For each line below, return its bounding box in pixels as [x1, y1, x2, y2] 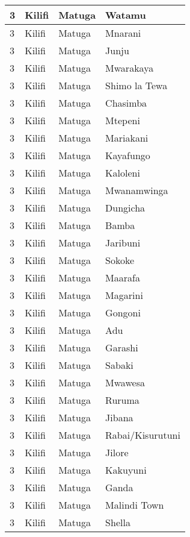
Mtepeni [105, 113, 140, 127]
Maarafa [105, 271, 140, 284]
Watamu [105, 8, 146, 22]
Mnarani [105, 26, 141, 40]
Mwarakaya [105, 61, 154, 75]
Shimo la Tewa [105, 78, 168, 92]
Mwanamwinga [105, 183, 168, 197]
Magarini [105, 288, 143, 302]
